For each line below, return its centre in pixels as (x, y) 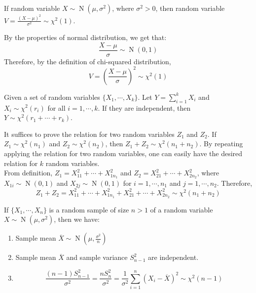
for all (56, 107)
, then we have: (77, 219)
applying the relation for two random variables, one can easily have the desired (123, 153)
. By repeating (221, 144)
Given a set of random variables (52, 97)
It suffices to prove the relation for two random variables (89, 134)
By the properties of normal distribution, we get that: (85, 37)
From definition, (28, 173)
